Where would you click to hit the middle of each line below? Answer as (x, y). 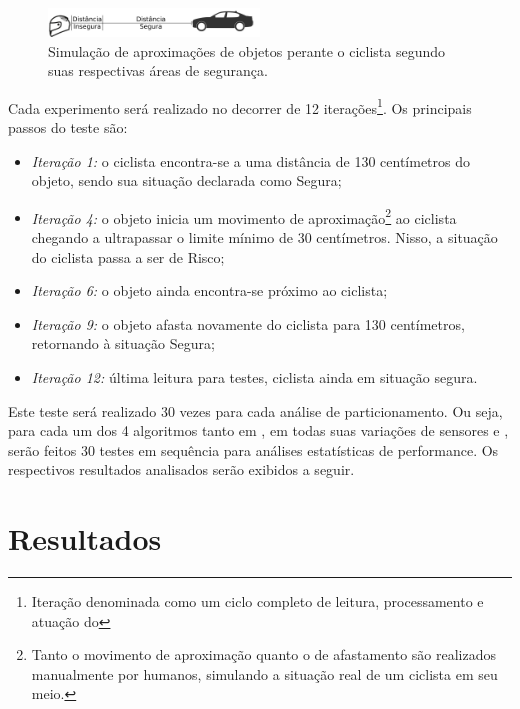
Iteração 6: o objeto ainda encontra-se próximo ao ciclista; (209, 290)
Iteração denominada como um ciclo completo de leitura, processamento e (257, 601)
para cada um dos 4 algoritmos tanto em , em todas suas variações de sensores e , (258, 430)
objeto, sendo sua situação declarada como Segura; (186, 180)
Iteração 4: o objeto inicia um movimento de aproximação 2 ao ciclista (244, 216)
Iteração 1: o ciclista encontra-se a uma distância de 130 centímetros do (251, 160)
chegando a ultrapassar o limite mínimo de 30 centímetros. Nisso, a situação (264, 237)
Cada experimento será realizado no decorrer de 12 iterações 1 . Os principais (240, 106)
